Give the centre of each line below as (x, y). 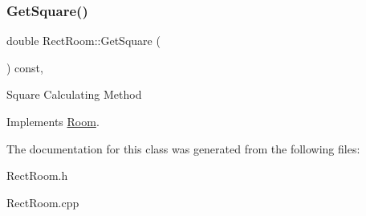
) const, (25, 67)
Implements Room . (53, 121)
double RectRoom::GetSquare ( (83, 41)
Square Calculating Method (74, 94)
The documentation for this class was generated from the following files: (183, 148)
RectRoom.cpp (43, 202)
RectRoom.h (37, 175)
